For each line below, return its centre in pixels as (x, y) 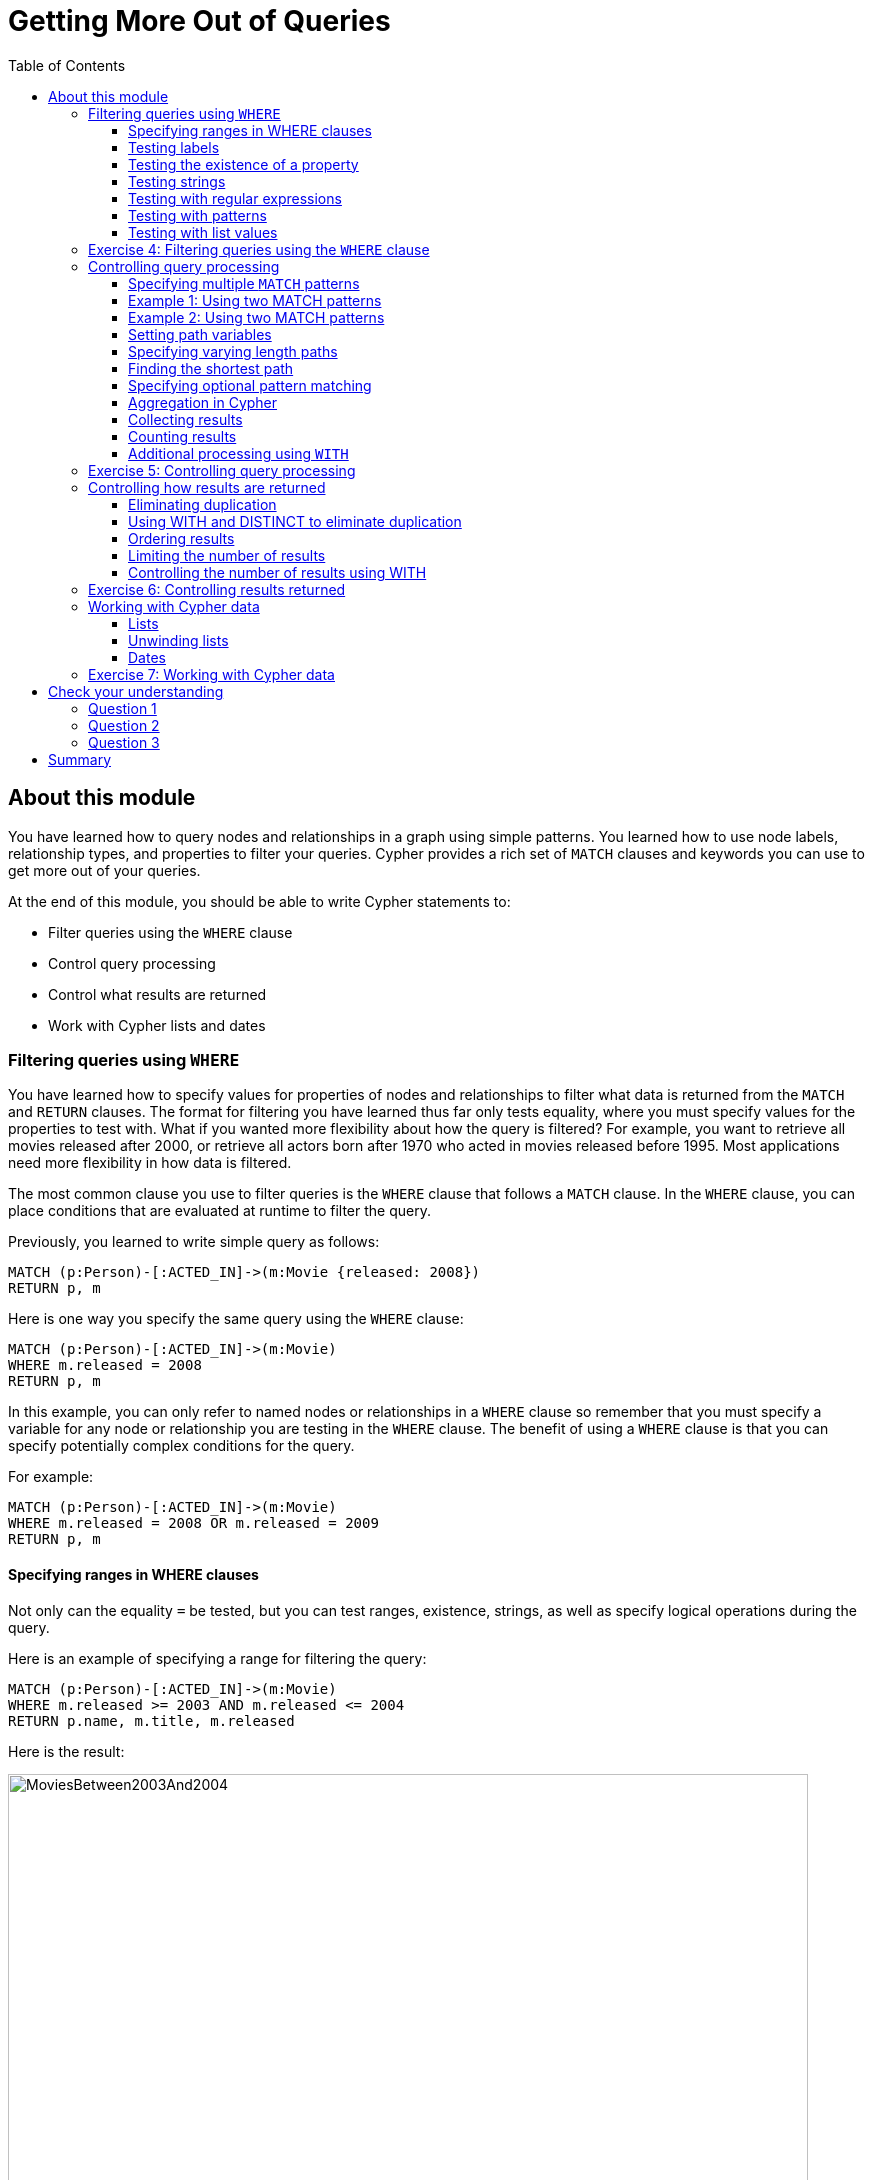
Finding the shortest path (211, 368)
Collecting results (185, 419)
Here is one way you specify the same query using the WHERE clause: (236, 1319)
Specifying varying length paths (233, 351)
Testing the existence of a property (243, 164)
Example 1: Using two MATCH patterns (255, 300)
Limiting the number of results (227, 555)
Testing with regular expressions (235, 198)
